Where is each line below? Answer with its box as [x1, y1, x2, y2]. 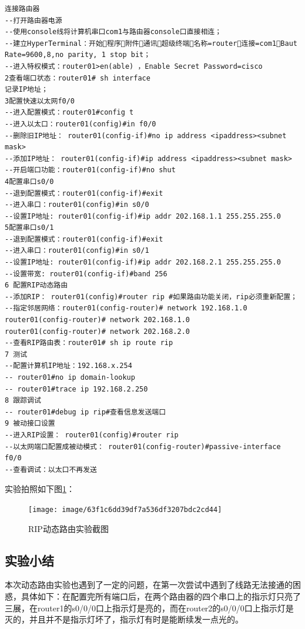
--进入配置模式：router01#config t [5, 108, 134, 117]
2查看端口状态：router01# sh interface [5, 73, 150, 82]
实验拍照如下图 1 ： [5, 483, 75, 495]
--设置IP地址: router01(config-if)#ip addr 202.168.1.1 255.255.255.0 [5, 212, 281, 220]
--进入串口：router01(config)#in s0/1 [5, 246, 149, 255]
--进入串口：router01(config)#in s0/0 [5, 200, 149, 209]
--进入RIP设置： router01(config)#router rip [5, 430, 179, 439]
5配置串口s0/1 [5, 223, 54, 232]
